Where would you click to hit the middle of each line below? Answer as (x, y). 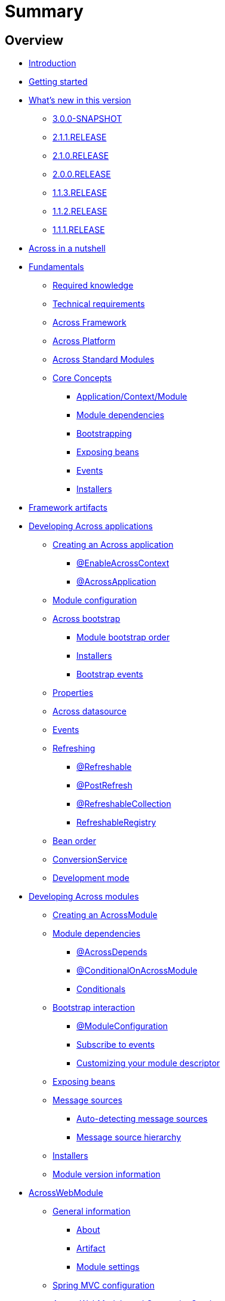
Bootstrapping (104, 434)
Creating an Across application (113, 545)
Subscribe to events (116, 1045)
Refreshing (74, 748)
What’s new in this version (80, 100)
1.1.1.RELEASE (79, 230)
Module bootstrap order (123, 637)
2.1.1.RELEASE (80, 137)
